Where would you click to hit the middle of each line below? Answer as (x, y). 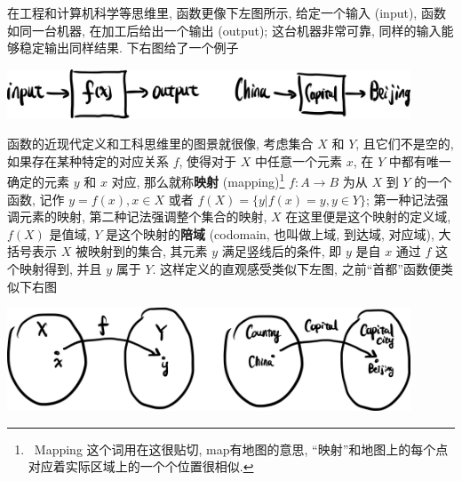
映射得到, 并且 (60, 269)
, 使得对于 (208, 160)
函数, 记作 (36, 199)
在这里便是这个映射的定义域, (368, 216)
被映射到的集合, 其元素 (141, 251)
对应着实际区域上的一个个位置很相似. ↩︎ (141, 466)
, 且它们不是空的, (405, 144)
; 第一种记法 (401, 199)
